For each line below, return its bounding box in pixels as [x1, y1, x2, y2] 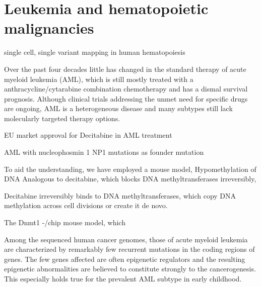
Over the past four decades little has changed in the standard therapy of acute [4, 63, 246, 74]
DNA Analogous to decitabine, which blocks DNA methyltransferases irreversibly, [4, 173, 256, 184]
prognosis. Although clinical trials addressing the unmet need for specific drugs [4, 93, 248, 104]
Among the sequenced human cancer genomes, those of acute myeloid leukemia [4, 234, 248, 244]
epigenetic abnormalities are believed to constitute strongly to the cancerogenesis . [4, 263, 256, 274]
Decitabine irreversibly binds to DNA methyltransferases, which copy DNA [4, 190, 236, 201]
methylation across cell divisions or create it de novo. [4, 200, 168, 211]
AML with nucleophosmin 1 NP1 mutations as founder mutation [4, 147, 204, 157]
